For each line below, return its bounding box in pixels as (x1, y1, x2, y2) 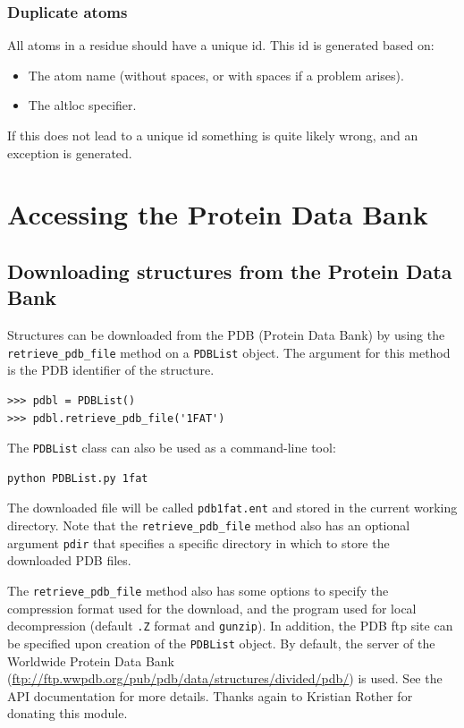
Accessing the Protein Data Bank (7, 196, 428, 233)
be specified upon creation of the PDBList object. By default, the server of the (7, 633, 435, 652)
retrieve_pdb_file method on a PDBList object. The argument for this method (7, 343, 451, 361)
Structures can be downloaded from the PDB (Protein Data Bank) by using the (7, 326, 445, 344)
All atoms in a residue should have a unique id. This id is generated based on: (7, 36, 434, 55)
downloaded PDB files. (7, 551, 131, 570)
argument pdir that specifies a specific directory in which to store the (7, 533, 390, 552)
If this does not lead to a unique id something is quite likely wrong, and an (7, 126, 418, 144)
